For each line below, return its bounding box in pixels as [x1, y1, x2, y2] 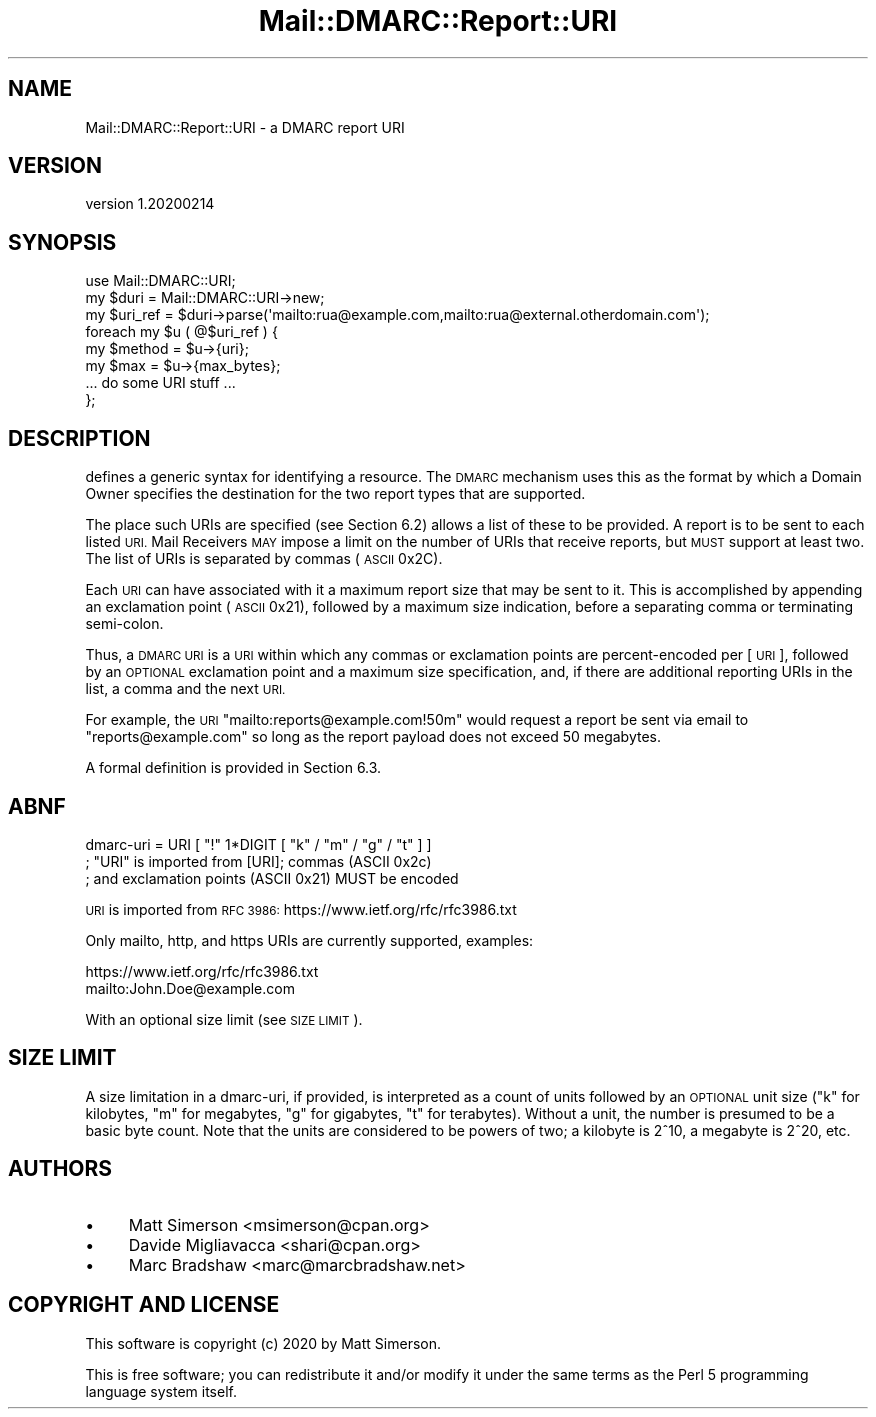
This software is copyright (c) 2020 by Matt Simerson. [85, 1334, 441, 1352]
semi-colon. [85, 615, 164, 633]
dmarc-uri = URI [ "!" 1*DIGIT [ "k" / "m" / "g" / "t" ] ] [85, 835, 432, 853]
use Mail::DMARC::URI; [85, 272, 236, 290]
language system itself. [85, 1382, 237, 1400]
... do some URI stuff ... [85, 374, 236, 392]
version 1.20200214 [85, 195, 215, 213]
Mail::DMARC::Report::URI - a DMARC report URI [85, 118, 405, 136]
